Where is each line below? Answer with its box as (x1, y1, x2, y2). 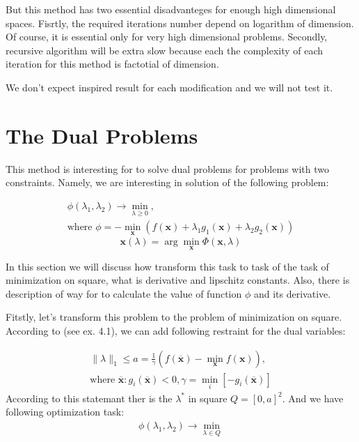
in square (188, 390, 228, 405)
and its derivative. (253, 286, 331, 300)
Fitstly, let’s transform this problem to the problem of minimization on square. (6, 310, 342, 324)
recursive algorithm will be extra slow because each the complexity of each (6, 43, 324, 57)
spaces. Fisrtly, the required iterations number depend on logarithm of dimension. (6, 15, 354, 30)
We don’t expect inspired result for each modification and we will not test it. (6, 79, 333, 94)
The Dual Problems (6, 121, 198, 149)
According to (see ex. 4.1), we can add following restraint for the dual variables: (6, 323, 346, 337)
